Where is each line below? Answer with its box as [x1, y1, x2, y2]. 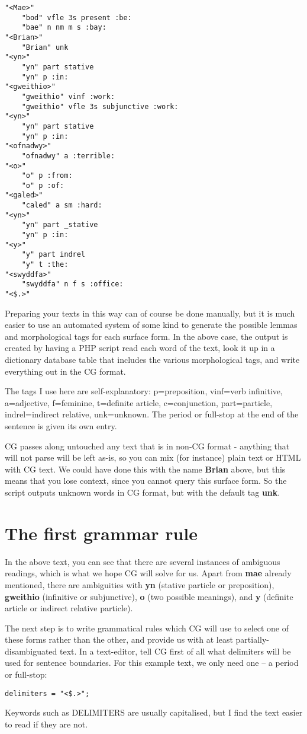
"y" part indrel [21, 250, 86, 259]
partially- [235, 633, 270, 646]
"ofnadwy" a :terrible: [21, 151, 115, 160]
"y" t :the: [21, 260, 69, 269]
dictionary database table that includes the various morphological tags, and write [5, 353, 300, 366]
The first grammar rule [5, 521, 198, 545]
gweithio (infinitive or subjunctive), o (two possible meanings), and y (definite [5, 590, 293, 602]
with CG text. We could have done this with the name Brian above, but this [5, 462, 286, 475]
